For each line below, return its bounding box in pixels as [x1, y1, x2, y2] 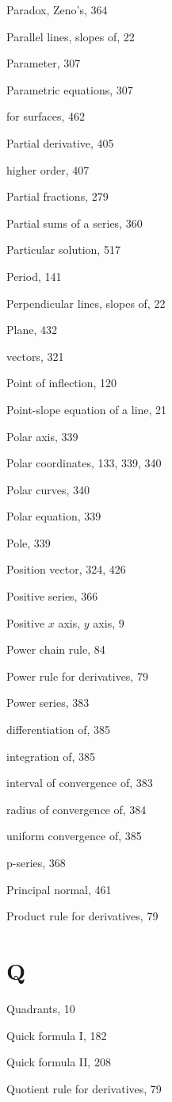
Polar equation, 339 [6, 508, 101, 524]
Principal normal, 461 [6, 881, 112, 897]
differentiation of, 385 [6, 721, 111, 738]
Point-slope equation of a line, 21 [6, 401, 167, 417]
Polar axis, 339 [6, 428, 78, 444]
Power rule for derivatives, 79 [6, 667, 148, 684]
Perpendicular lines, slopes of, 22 [6, 294, 166, 311]
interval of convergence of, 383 [6, 774, 153, 791]
